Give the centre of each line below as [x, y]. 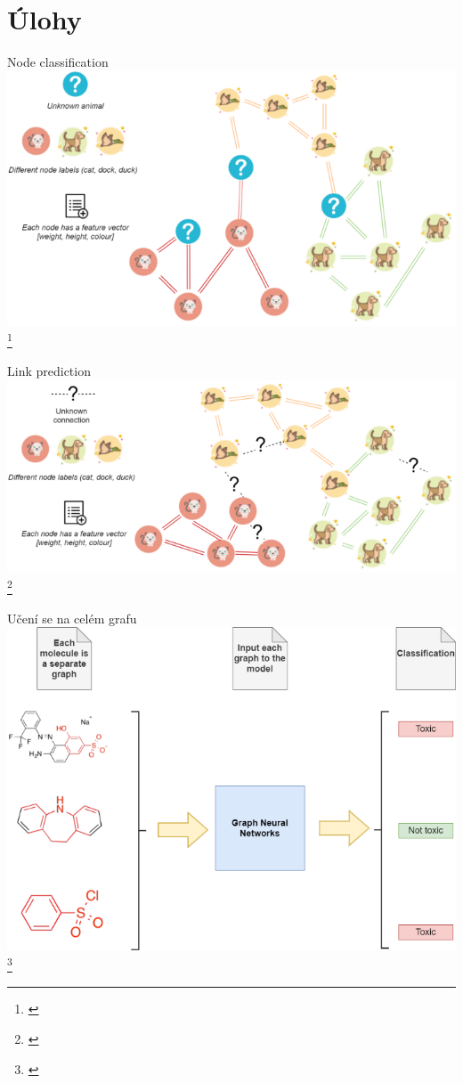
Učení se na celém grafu [72, 618]
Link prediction [49, 371]
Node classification [58, 62]
